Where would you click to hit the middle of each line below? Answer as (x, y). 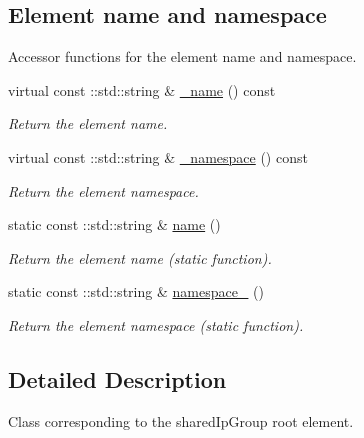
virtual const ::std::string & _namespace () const (158, 156)
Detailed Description (117, 378)
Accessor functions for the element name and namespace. (182, 56)
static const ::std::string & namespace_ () (136, 291)
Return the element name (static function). (140, 257)
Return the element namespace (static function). (156, 324)
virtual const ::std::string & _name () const (142, 89)
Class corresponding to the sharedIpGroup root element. (181, 420)
